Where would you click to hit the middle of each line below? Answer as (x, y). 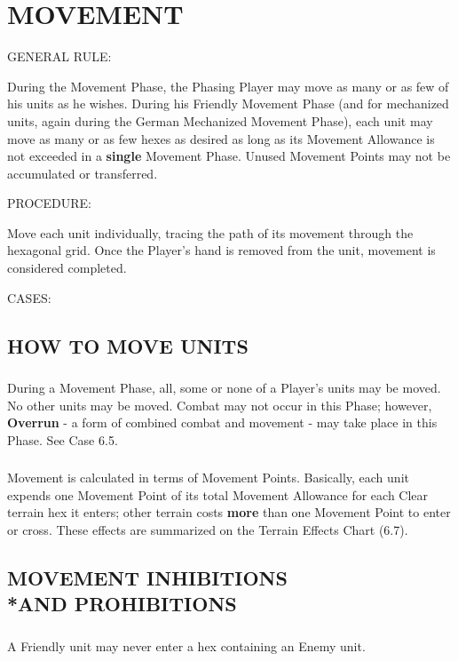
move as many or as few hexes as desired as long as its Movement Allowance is (221, 138)
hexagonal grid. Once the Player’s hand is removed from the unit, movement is (221, 250)
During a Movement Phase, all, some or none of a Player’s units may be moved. (224, 387)
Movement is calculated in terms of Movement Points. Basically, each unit (208, 478)
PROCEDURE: (49, 203)
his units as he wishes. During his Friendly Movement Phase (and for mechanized (228, 104)
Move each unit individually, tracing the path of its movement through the (210, 232)
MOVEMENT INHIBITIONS (147, 578)
